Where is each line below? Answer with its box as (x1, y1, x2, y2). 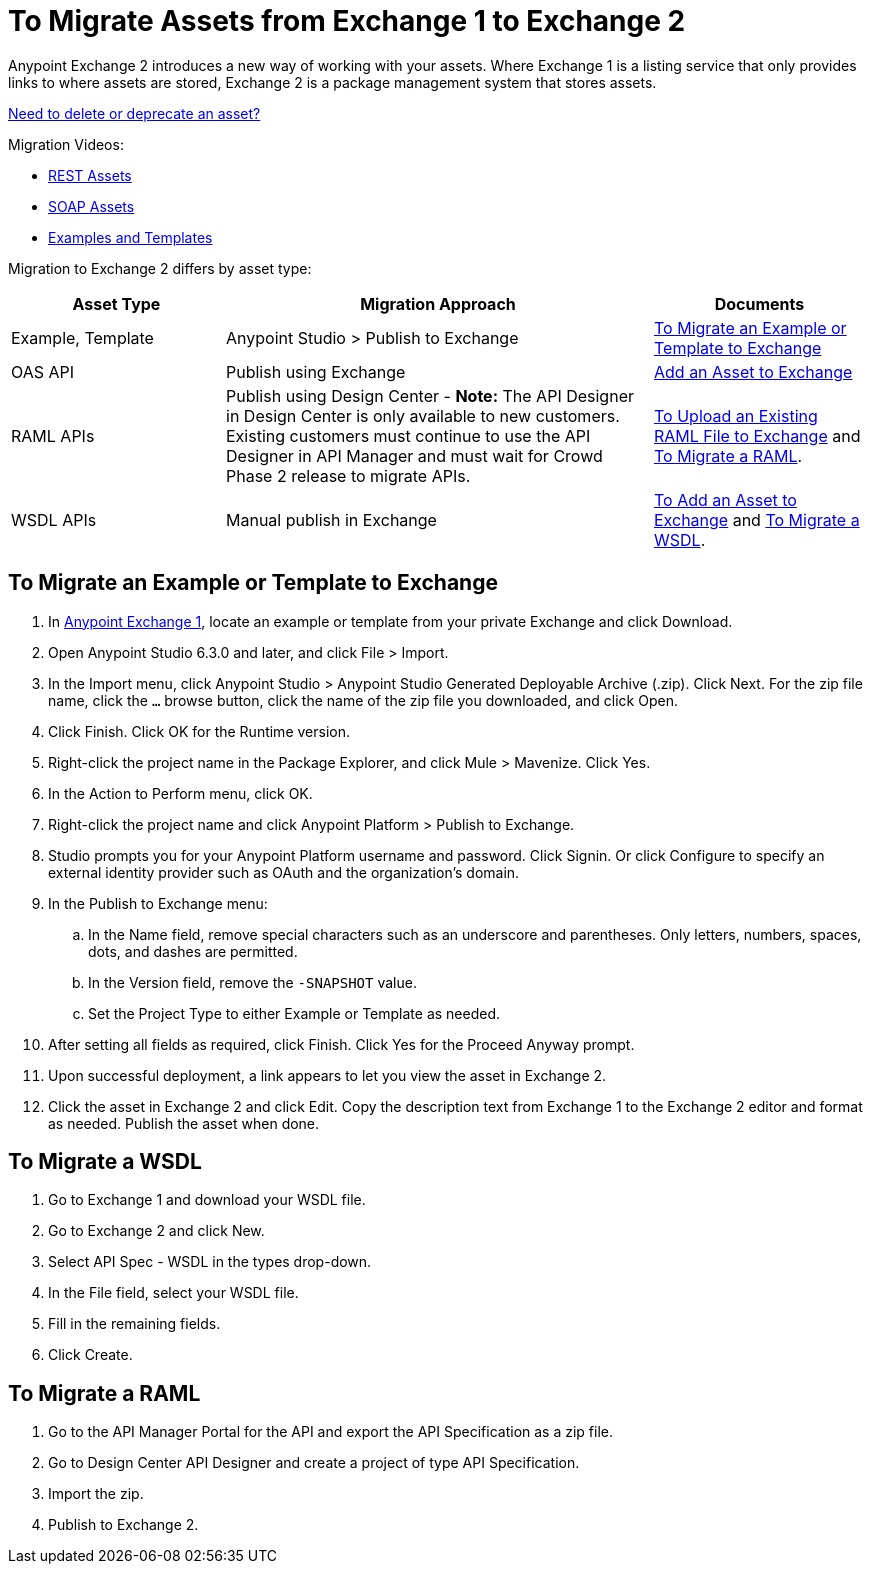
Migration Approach (360, 293, 516, 314)
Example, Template (11, 327, 154, 348)
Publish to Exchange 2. (48, 1516, 199, 1534)
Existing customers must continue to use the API (226, 425, 591, 446)
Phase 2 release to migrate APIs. (226, 465, 471, 486)
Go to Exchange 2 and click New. (48, 1222, 265, 1240)
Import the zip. (48, 1485, 144, 1503)
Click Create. (48, 1346, 133, 1364)
